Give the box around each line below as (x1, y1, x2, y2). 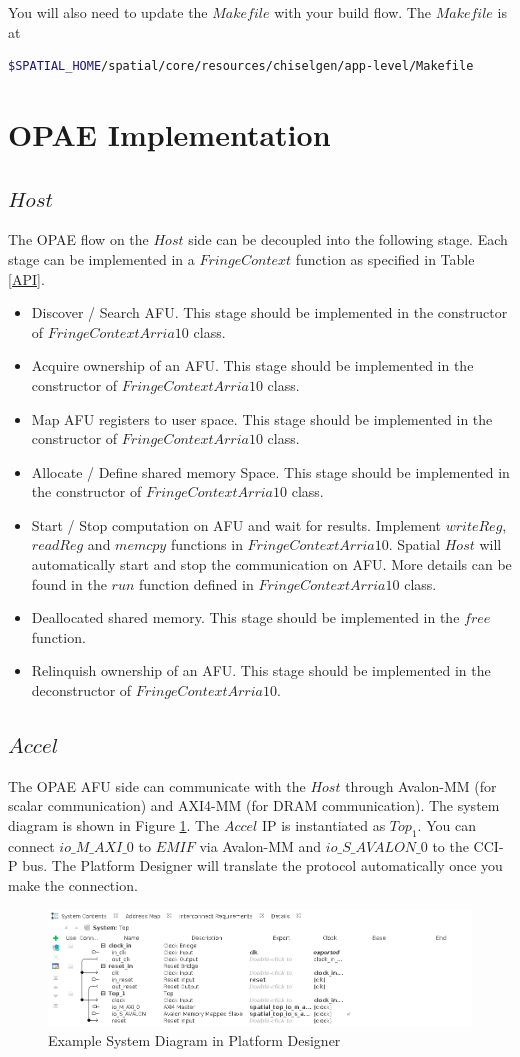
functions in (170, 534, 243, 555)
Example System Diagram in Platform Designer (48, 1029, 341, 1050)
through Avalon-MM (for (345, 775, 497, 796)
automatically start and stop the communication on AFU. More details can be (31, 554, 512, 575)
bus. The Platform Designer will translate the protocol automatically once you (22, 855, 503, 876)
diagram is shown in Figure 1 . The (8, 815, 220, 836)
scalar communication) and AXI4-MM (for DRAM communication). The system (8, 795, 500, 816)
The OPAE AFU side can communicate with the (8, 775, 306, 796)
